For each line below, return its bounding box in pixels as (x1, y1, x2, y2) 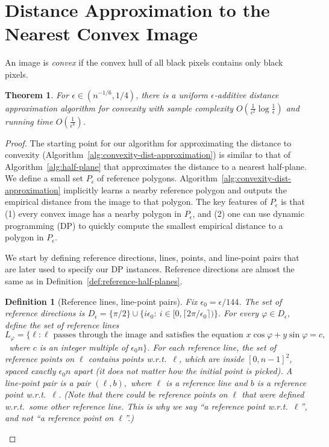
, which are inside (178, 352, 245, 365)
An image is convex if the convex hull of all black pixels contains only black (5, 56, 283, 69)
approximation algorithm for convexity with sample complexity (5, 101, 233, 114)
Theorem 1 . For (5, 88, 69, 101)
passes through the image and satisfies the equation (53, 331, 243, 340)
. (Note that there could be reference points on (58, 388, 228, 401)
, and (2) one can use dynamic (192, 207, 304, 220)
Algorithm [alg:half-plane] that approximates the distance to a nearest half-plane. (5, 160, 307, 172)
